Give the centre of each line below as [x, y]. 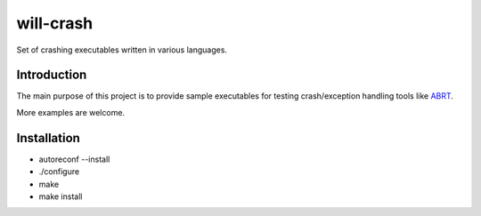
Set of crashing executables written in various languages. [122, 50]
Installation [48, 138]
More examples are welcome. [70, 112]
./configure [59, 172]
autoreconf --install [74, 159]
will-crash [55, 23]
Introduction [52, 75]
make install [61, 196]
